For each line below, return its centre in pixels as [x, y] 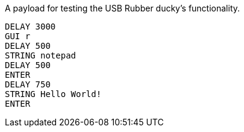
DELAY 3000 [30, 27]
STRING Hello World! [53, 94]
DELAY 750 [28, 84]
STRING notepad [41, 55]
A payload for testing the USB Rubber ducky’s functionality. [123, 8]
